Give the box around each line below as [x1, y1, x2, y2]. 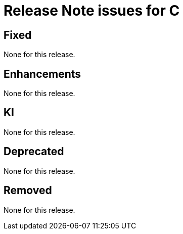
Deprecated [4, 145, 64, 158]
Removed [4, 184, 52, 197]
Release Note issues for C [4, 2, 180, 19]
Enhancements [4, 67, 81, 80]
